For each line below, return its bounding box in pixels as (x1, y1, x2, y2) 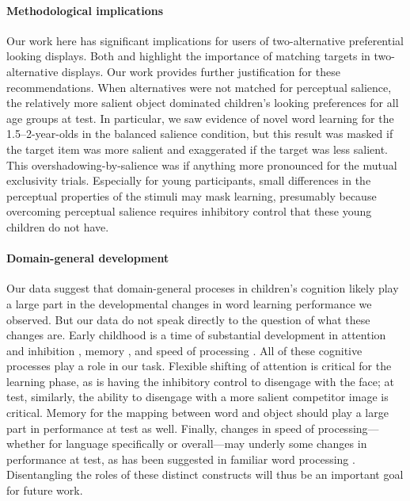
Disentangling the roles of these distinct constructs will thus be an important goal (6, 466, 404, 483)
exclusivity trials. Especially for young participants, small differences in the (6, 172, 371, 189)
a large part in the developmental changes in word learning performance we (6, 295, 372, 312)
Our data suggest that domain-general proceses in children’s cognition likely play (6, 280, 399, 296)
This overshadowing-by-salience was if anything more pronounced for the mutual (6, 156, 397, 173)
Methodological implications (6, 2, 164, 18)
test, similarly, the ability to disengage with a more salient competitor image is (6, 388, 389, 405)
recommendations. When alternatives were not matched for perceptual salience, (6, 78, 392, 95)
